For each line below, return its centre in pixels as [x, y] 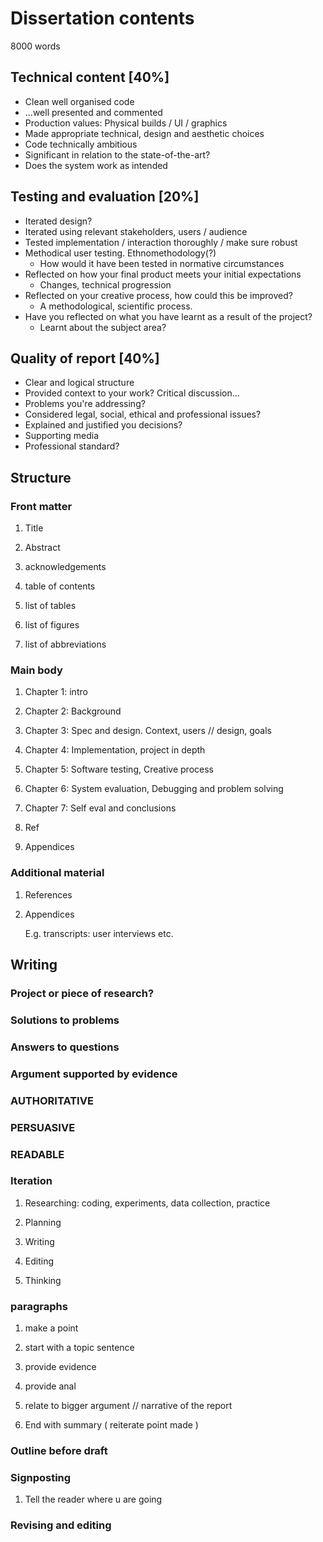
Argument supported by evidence [94, 1074]
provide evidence [60, 1367]
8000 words [35, 46]
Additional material [57, 873]
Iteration [31, 1181]
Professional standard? [72, 446]
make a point [51, 1328]
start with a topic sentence [79, 1348]
